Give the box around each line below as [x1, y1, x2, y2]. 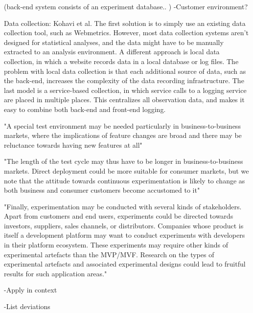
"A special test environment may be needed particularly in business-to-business [4, 120, 241, 131]
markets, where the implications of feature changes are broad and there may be [4, 130, 242, 140]
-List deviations [4, 301, 50, 312]
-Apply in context [4, 285, 57, 295]
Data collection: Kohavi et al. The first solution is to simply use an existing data [4, 18, 246, 28]
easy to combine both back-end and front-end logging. [4, 104, 166, 114]
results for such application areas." [4, 268, 107, 278]
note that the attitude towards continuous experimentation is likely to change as [4, 175, 245, 185]
